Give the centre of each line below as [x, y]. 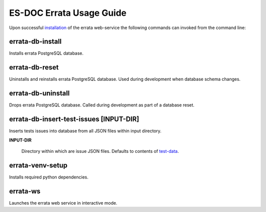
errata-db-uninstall [39, 93]
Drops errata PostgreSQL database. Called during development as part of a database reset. [102, 105]
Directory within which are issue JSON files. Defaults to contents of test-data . [100, 151]
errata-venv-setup [38, 165]
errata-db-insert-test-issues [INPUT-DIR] [74, 119]
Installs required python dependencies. [49, 177]
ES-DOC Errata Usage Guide [68, 13]
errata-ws [25, 191]
